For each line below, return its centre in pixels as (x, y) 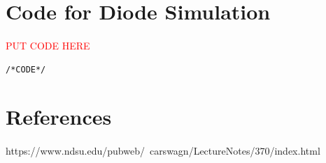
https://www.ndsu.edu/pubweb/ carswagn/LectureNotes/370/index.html (163, 151)
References (59, 117)
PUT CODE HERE (48, 45)
